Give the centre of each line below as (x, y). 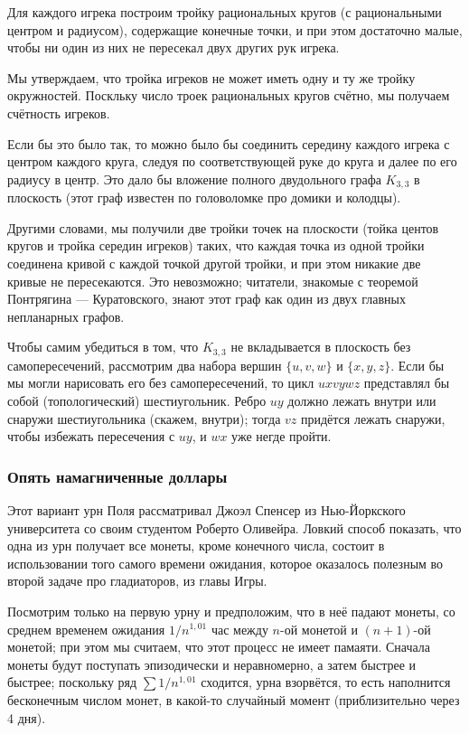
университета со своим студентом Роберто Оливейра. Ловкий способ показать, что (234, 527)
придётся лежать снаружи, (373, 418)
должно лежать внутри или (362, 400)
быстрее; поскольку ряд (72, 682)
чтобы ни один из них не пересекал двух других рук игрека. (174, 47)
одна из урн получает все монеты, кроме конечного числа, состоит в (196, 546)
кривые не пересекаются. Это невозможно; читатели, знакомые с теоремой (213, 281)
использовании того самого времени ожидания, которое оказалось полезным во (225, 563)
